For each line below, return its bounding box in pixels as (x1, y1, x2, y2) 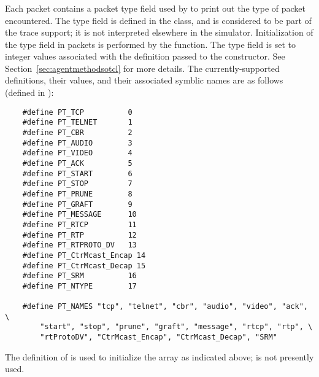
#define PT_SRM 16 (22, 271, 137, 281)
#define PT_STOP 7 (22, 179, 133, 189)
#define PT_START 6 (22, 169, 133, 178)
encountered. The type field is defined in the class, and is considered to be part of (5, 14, 312, 26)
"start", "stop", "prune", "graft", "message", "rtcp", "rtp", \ (40, 322, 313, 332)
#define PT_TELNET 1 (22, 118, 133, 127)
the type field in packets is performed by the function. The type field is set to (5, 37, 296, 50)
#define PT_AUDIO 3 (22, 138, 133, 147)
